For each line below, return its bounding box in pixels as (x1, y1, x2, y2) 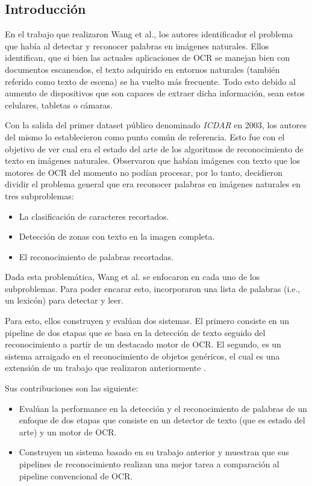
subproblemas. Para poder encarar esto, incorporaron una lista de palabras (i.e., (5, 282, 301, 294)
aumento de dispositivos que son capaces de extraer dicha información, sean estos (5, 87, 305, 99)
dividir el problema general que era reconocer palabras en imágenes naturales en (5, 178, 301, 190)
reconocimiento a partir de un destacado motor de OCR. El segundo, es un (5, 338, 281, 350)
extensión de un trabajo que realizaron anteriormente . (5, 361, 206, 374)
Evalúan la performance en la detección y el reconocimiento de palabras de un (19, 402, 307, 414)
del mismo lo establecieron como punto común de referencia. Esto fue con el (5, 130, 285, 143)
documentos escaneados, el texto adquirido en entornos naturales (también (5, 63, 280, 75)
